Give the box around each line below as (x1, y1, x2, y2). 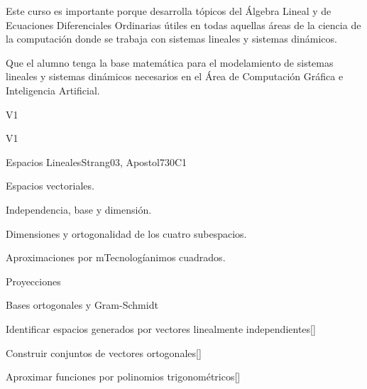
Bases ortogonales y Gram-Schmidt (6, 297, 158, 312)
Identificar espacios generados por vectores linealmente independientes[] (6, 321, 316, 336)
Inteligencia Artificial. (6, 82, 100, 97)
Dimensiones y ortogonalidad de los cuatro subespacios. (6, 226, 247, 241)
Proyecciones (6, 273, 61, 288)
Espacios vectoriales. (6, 178, 94, 193)
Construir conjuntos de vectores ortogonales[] (6, 345, 202, 360)
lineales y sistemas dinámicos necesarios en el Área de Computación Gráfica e (6, 69, 344, 84)
